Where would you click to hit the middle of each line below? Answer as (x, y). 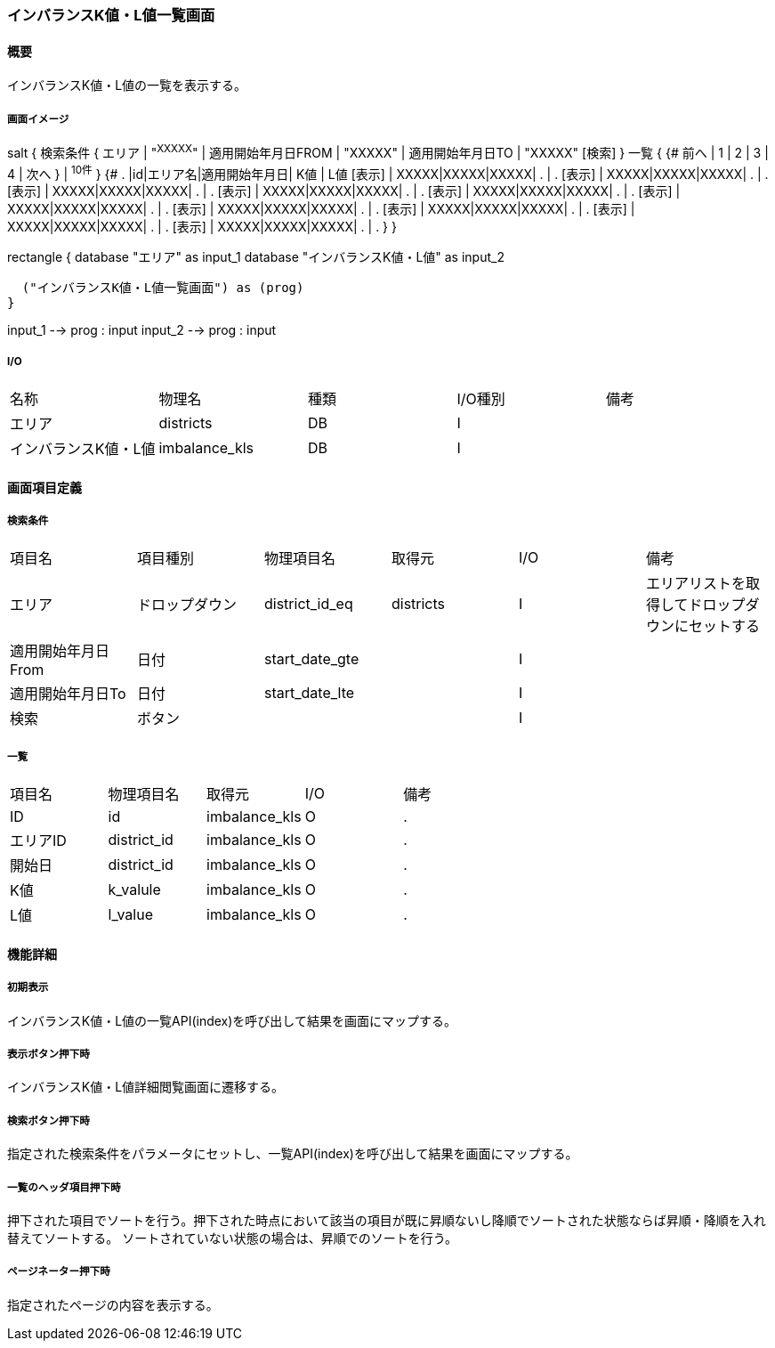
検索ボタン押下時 (48, 1121)
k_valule (134, 890)
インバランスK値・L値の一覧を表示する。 (127, 85)
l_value (131, 915)
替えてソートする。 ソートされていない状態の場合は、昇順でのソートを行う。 (232, 1238)
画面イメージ (38, 119)
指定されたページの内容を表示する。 (113, 1304)
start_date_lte (309, 693)
